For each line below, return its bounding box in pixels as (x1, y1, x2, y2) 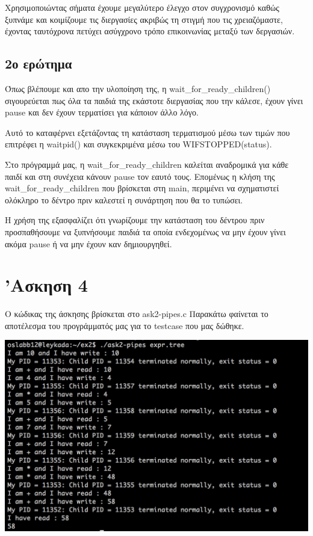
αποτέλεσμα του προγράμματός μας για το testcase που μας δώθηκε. (5, 319, 244, 331)
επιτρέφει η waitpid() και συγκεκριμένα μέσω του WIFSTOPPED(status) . (5, 138, 272, 150)
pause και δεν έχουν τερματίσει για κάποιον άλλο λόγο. (5, 106, 199, 119)
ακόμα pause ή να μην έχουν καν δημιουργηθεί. (5, 237, 172, 250)
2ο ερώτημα (5, 54, 72, 73)
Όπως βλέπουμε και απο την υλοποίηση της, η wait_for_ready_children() (5, 82, 271, 94)
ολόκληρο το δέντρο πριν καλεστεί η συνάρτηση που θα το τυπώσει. (5, 193, 243, 206)
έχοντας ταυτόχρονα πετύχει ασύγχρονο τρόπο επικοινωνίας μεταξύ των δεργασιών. (5, 25, 295, 37)
